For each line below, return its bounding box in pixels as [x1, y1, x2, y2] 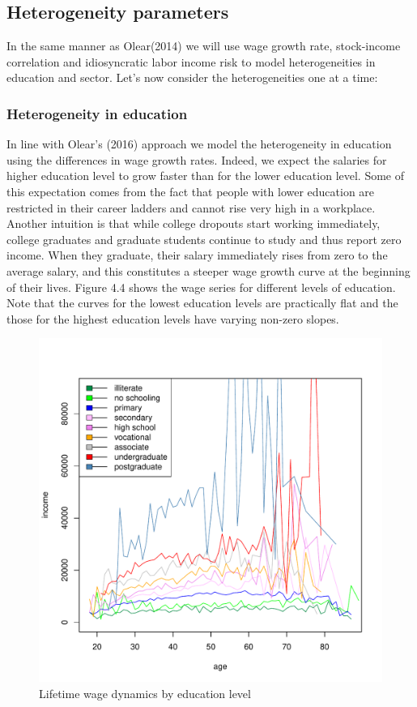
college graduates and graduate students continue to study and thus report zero [6, 230, 402, 247]
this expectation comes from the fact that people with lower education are [6, 182, 375, 199]
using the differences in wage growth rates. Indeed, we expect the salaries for [6, 151, 387, 168]
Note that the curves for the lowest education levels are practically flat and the [6, 294, 398, 311]
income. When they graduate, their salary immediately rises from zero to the [6, 246, 388, 264]
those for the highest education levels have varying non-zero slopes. [6, 310, 339, 327]
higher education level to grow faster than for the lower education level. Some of [6, 167, 405, 184]
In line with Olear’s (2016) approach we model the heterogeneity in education [6, 135, 392, 152]
